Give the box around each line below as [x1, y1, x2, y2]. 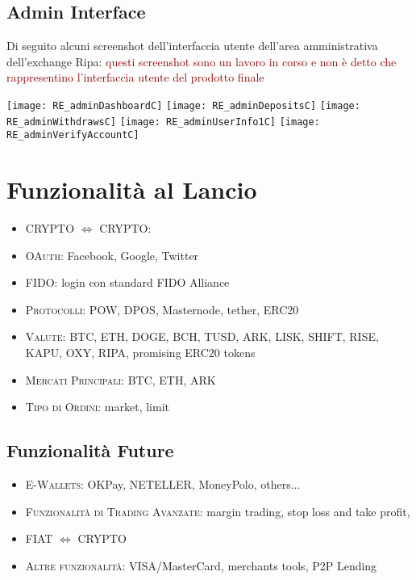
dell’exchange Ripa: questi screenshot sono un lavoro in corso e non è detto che [6, 53, 397, 69]
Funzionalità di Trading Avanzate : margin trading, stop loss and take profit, [25, 502, 410, 519]
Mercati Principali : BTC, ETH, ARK [25, 371, 216, 388]
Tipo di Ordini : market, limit [25, 398, 170, 415]
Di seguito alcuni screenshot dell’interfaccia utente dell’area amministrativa [6, 37, 378, 54]
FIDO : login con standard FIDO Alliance [25, 274, 230, 291]
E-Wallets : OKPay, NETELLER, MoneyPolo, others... [25, 476, 301, 493]
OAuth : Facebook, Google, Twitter [25, 246, 199, 263]
